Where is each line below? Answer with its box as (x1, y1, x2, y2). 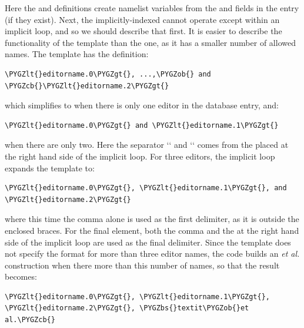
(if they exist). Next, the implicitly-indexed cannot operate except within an (5, 13, 280, 25)
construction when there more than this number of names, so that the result (5, 259, 280, 271)
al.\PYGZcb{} (5, 316, 55, 324)
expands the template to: (5, 161, 95, 174)
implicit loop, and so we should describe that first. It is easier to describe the (5, 25, 282, 37)
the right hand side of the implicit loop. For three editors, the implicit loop (5, 150, 275, 162)
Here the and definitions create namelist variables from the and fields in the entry (5, 2, 299, 14)
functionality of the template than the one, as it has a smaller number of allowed (5, 36, 296, 48)
